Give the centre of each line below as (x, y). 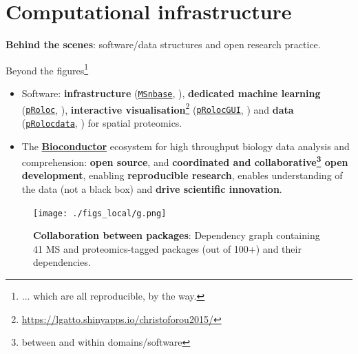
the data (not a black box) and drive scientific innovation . (152, 189)
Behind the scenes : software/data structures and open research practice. (163, 44)
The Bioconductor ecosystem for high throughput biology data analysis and (186, 146)
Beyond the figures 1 (47, 69)
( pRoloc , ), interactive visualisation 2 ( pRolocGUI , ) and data (158, 108)
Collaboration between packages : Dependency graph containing (177, 235)
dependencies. (62, 262)
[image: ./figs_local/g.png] (100, 213)
